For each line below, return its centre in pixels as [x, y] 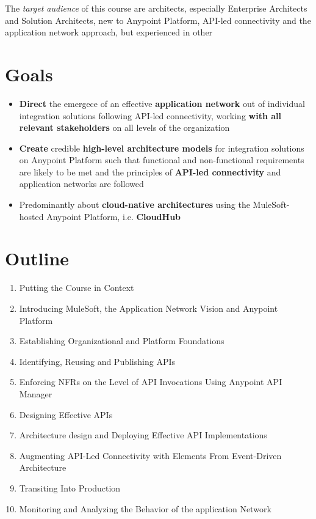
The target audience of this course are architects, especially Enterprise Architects [156, 8]
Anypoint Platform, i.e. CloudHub [114, 216]
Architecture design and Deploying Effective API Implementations [143, 435]
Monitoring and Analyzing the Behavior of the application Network [145, 508]
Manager [36, 393]
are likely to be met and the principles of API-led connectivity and [150, 171]
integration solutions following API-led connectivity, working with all [150, 115]
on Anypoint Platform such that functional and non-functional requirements [162, 160]
